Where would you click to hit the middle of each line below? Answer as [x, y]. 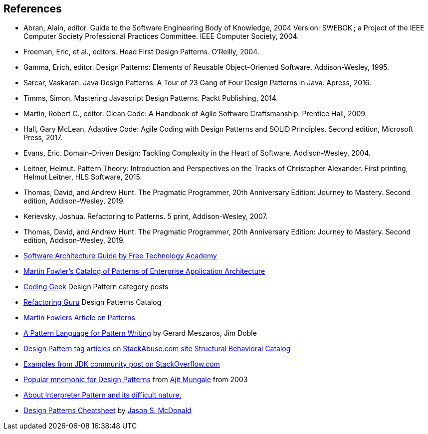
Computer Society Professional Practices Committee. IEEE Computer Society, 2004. [161, 36]
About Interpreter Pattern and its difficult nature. [103, 395]
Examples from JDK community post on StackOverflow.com [122, 364]
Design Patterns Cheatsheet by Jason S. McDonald [107, 411]
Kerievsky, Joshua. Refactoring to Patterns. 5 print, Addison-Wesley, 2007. [146, 217]
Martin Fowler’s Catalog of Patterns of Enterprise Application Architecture [144, 271]
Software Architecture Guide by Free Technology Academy [120, 256]
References [33, 9]
